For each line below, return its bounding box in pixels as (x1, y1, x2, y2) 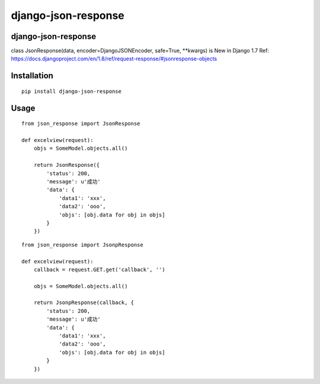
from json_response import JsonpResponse (21, 241, 143, 248)
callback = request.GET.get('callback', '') (33, 266, 165, 273)
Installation (11, 71, 53, 81)
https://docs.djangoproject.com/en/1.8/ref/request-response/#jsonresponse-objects (11, 55, 217, 62)
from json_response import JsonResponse (21, 120, 140, 127)
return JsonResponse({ (33, 162, 100, 169)
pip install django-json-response (21, 88, 121, 95)
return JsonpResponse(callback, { (33, 299, 135, 306)
